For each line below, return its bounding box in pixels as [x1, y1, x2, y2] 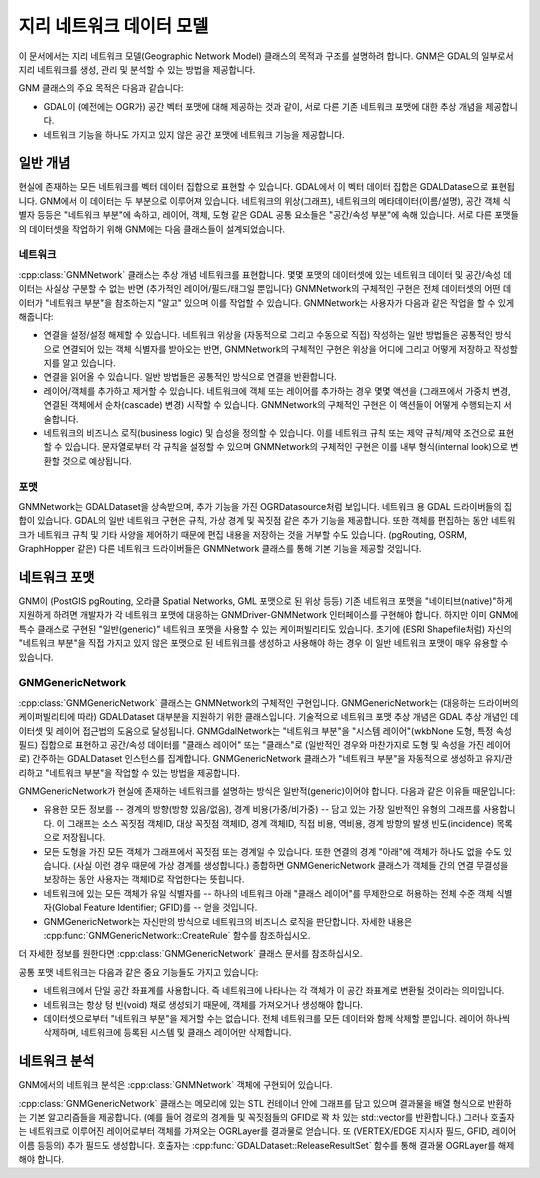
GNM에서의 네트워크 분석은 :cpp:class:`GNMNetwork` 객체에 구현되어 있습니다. [18, 1079, 333, 1091]
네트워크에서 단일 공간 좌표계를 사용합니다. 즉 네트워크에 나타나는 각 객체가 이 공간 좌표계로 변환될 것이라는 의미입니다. [43, 985, 505, 997]
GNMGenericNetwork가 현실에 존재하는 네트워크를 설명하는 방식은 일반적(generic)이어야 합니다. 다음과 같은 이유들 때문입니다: [18, 785, 516, 797]
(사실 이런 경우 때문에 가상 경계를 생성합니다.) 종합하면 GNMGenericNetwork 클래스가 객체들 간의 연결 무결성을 [72, 860, 509, 872]
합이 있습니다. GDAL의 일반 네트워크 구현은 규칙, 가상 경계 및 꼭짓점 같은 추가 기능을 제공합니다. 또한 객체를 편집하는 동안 [18, 515, 489, 527]
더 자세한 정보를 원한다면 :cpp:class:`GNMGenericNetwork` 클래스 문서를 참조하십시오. [18, 948, 363, 960]
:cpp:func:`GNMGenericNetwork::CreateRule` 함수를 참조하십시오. [43, 929, 311, 941]
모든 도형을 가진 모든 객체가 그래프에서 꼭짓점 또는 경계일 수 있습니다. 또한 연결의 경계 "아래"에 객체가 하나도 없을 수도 [43, 845, 502, 857]
